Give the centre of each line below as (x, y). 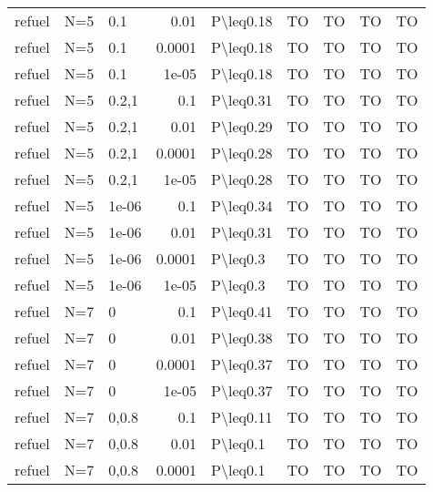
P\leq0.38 (242, 338)
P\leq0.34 (242, 205)
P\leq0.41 (242, 311)
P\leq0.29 (242, 126)
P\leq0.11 (242, 417)
